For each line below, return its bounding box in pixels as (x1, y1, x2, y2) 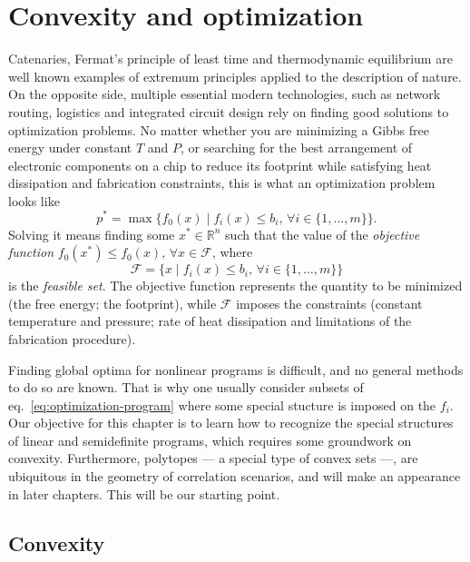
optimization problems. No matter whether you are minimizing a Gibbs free (8, 120, 430, 139)
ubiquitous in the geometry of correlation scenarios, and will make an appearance (8, 467, 461, 486)
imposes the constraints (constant (236, 293, 423, 312)
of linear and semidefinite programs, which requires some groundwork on (8, 430, 412, 449)
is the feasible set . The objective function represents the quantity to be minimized (8, 276, 463, 295)
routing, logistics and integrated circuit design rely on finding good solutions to (8, 102, 449, 121)
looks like (8, 191, 60, 210)
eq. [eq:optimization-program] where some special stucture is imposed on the (8, 395, 436, 414)
